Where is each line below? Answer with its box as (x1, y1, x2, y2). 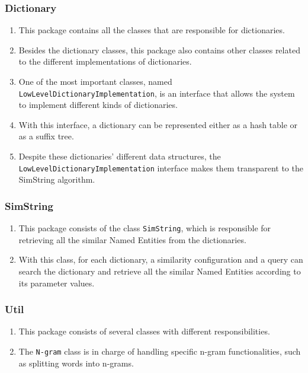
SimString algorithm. (18, 173, 95, 186)
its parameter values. (18, 276, 95, 289)
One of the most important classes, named (18, 75, 172, 87)
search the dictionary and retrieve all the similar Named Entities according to (18, 264, 301, 277)
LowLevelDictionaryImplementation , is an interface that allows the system (18, 87, 295, 99)
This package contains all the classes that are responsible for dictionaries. (18, 24, 285, 36)
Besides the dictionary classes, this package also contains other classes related (18, 43, 300, 56)
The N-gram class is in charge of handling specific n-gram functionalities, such (18, 345, 301, 357)
